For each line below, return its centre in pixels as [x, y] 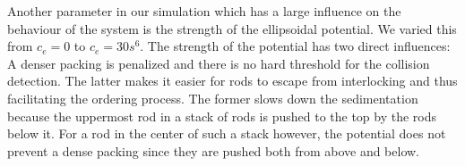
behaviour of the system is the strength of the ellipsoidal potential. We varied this [232, 28]
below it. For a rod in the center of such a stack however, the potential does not [227, 133]
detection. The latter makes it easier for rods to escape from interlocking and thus [232, 81]
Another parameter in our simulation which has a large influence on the [204, 11]
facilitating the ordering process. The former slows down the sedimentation [213, 98]
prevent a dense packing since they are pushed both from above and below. [214, 150]
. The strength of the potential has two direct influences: [295, 46]
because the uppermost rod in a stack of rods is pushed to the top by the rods [222, 116]
